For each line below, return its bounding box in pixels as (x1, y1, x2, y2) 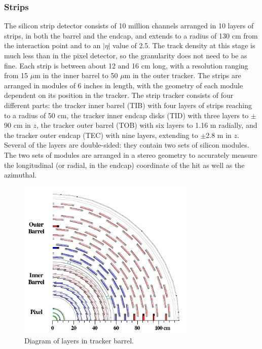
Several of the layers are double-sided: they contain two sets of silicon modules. (4, 139, 249, 150)
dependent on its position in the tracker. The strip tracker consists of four (4, 90, 234, 100)
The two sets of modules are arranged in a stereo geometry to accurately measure (4, 149, 257, 160)
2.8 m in (206, 129, 232, 140)
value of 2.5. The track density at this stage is (113, 40, 255, 51)
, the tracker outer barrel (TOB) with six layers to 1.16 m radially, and (36, 120, 257, 130)
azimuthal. (4, 169, 37, 180)
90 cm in (4, 120, 31, 130)
